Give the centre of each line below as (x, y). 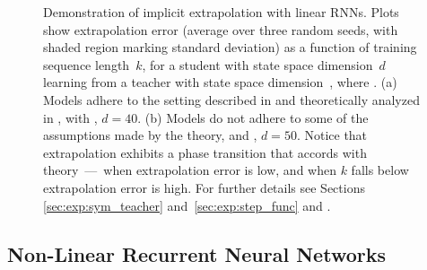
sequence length (87, 64)
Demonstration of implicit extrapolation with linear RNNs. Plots (221, 12)
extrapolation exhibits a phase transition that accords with (205, 152)
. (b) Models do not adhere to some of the (253, 117)
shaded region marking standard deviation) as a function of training (230, 47)
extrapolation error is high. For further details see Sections (204, 187)
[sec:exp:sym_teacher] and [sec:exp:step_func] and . (187, 205)
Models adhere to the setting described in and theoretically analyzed (231, 99)
